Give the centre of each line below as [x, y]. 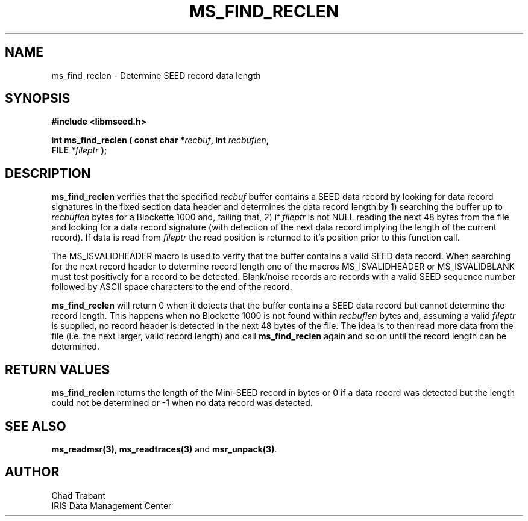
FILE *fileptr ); [79, 150]
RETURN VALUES [58, 369]
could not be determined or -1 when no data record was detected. [182, 403]
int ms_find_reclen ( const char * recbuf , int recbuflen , [160, 140]
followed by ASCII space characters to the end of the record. [172, 287]
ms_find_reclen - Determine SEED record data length [156, 75]
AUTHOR [32, 472]
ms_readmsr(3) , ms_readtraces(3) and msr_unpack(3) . [164, 449]
